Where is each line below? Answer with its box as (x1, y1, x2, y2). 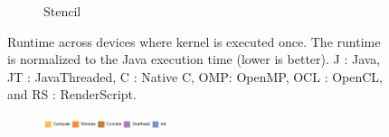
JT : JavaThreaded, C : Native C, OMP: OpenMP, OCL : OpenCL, (7, 67, 384, 86)
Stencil (43, 2, 81, 20)
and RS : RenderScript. (7, 85, 137, 104)
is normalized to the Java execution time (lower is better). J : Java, (7, 50, 381, 68)
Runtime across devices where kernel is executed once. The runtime (7, 32, 381, 50)
